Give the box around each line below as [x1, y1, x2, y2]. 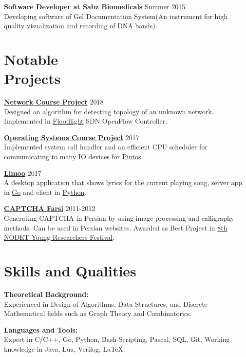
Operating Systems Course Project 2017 [4, 132, 139, 142]
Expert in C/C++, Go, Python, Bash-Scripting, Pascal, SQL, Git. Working [4, 334, 230, 344]
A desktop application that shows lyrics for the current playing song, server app [4, 177, 243, 188]
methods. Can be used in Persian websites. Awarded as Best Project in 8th [4, 222, 227, 232]
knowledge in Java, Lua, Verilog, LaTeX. [4, 343, 125, 354]
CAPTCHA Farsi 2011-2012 [4, 203, 95, 213]
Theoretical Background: [4, 289, 89, 299]
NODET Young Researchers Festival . [4, 232, 114, 242]
